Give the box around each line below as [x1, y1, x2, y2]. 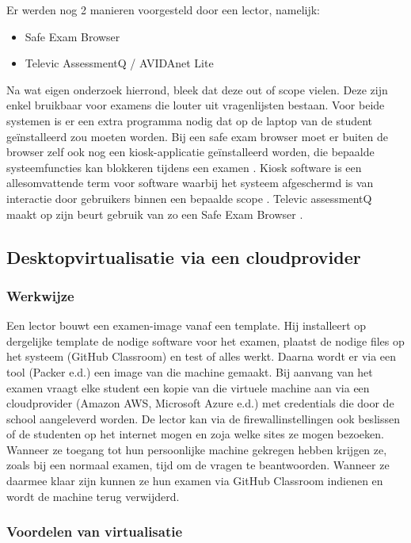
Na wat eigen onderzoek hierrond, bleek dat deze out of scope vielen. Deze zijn [6, 81, 388, 98]
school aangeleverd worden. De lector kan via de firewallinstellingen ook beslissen [6, 410, 400, 426]
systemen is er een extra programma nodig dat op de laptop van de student [6, 112, 373, 128]
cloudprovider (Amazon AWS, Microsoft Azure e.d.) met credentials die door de [6, 395, 394, 411]
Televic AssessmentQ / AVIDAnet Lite [25, 55, 214, 71]
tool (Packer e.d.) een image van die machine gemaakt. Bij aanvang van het [6, 363, 373, 380]
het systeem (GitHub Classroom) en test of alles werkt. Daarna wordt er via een [6, 348, 397, 365]
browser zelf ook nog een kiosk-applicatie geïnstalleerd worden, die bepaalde [6, 143, 375, 160]
